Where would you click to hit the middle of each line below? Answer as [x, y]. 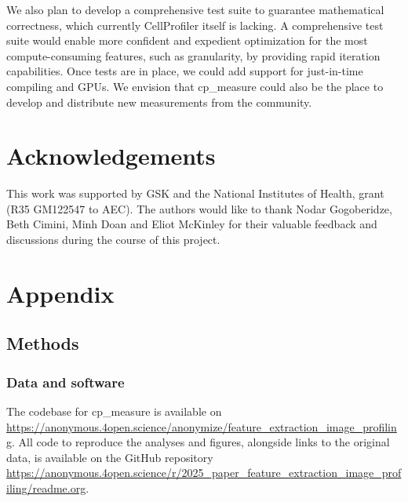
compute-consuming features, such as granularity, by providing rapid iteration [193, 55]
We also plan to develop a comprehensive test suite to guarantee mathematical [195, 9]
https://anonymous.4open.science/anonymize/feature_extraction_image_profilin [202, 426]
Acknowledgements [111, 156]
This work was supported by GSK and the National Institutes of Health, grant [195, 193]
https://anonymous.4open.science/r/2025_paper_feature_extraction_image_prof [204, 473]
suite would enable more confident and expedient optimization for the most [187, 40]
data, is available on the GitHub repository [110, 457]
